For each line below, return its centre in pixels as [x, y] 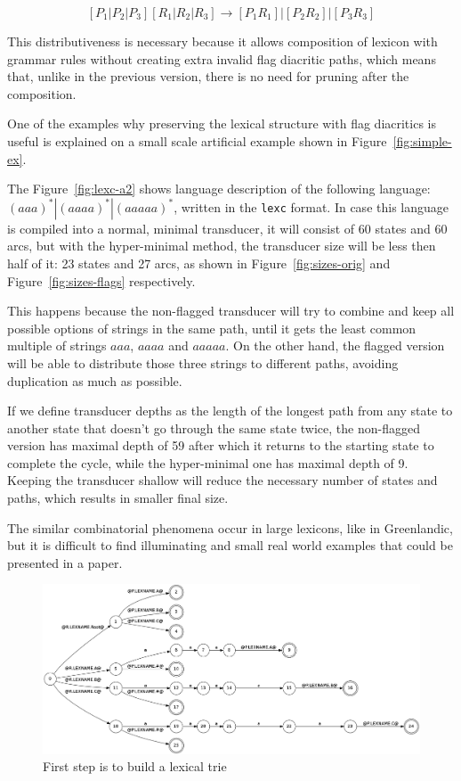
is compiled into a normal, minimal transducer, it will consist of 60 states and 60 [227, 228]
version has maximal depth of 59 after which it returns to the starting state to [221, 445]
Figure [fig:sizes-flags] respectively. [101, 280]
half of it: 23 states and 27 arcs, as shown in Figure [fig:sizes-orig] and [199, 263]
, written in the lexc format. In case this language [311, 206]
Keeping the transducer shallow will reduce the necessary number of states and [222, 480]
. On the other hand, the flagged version [335, 345]
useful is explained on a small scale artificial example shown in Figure [197, 140]
